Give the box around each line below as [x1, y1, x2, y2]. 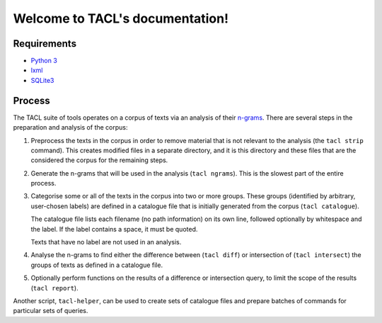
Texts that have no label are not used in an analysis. [30, 238, 182, 246]
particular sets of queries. [13, 307, 88, 315]
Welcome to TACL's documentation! [13, 11, 229, 26]
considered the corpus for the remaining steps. [30, 156, 168, 164]
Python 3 [30, 57, 58, 65]
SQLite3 [30, 76, 54, 84]
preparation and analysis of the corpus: [13, 123, 128, 132]
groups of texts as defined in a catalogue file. [30, 261, 163, 269]
